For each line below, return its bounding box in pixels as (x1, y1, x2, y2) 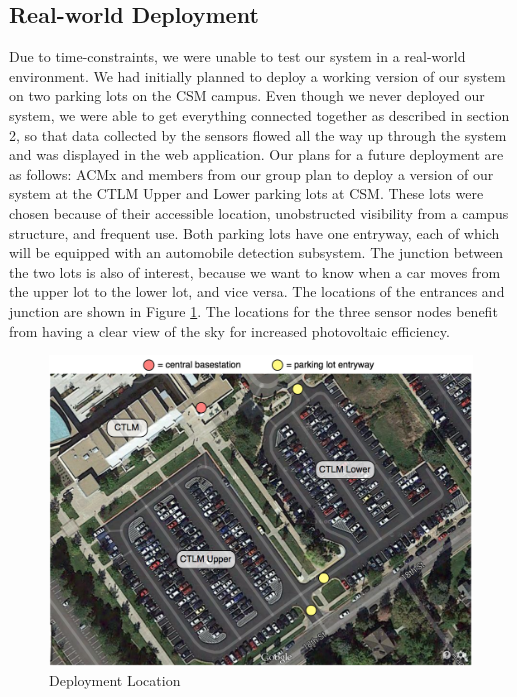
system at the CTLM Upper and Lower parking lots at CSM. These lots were (9, 183, 484, 204)
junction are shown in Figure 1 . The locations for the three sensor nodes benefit (9, 300, 498, 321)
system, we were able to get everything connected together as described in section (9, 104, 510, 125)
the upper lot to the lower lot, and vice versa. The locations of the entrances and (9, 281, 505, 302)
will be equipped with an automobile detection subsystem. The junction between (9, 242, 504, 263)
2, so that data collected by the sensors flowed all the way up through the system (9, 124, 507, 145)
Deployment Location (49, 669, 181, 690)
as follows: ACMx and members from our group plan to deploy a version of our (9, 163, 494, 184)
